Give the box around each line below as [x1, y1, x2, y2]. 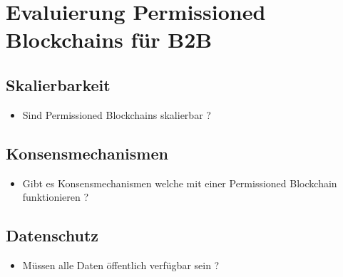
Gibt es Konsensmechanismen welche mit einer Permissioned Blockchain [22, 175, 337, 190]
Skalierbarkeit [6, 73, 111, 95]
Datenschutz [6, 224, 99, 246]
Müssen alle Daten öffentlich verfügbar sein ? [22, 257, 220, 272]
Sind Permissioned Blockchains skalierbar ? [22, 107, 211, 122]
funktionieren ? [22, 189, 89, 204]
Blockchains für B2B [6, 25, 213, 54]
